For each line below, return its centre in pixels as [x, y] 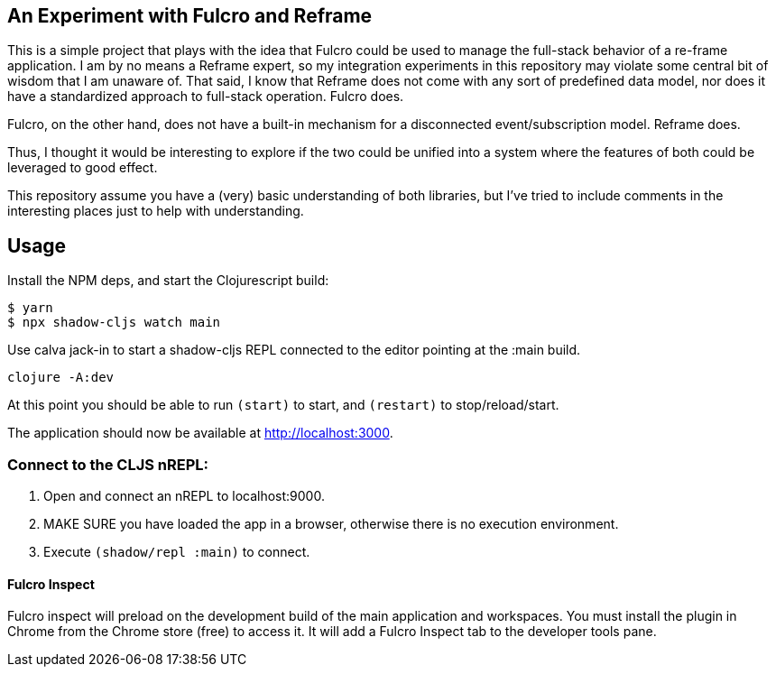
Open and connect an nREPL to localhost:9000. [184, 496]
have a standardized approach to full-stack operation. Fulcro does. [206, 97]
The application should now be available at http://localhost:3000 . [200, 433]
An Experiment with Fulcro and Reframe [190, 16]
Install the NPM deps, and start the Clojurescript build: [168, 281]
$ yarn [30, 308]
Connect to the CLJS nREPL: [108, 464]
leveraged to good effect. [83, 168]
